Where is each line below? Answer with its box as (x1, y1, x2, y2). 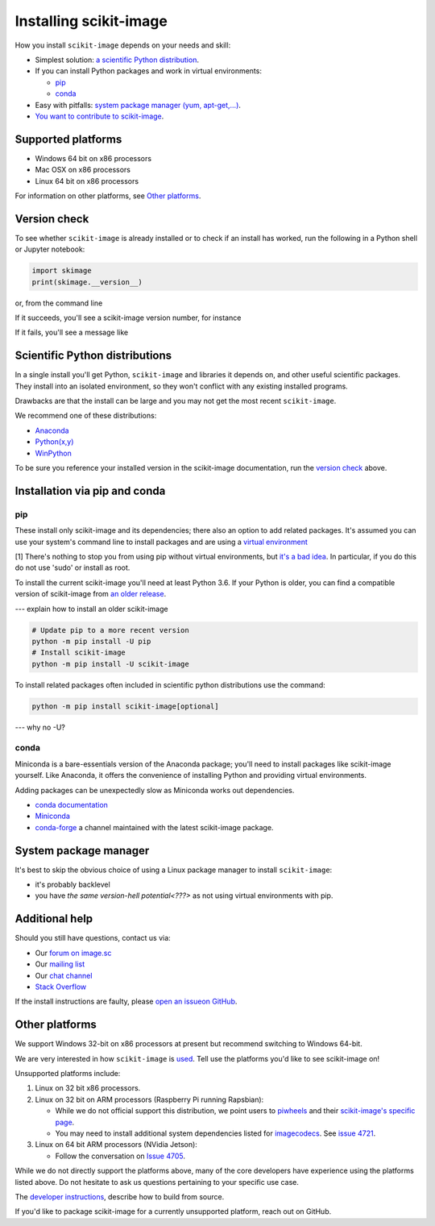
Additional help (14, 912, 93, 926)
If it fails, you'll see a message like (14, 327, 129, 338)
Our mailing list (35, 959, 85, 969)
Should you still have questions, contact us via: (14, 933, 171, 943)
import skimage (31, 266, 92, 276)
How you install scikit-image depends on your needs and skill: (14, 40, 231, 50)
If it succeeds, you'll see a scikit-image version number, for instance (14, 313, 242, 322)
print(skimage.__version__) (31, 277, 143, 286)
